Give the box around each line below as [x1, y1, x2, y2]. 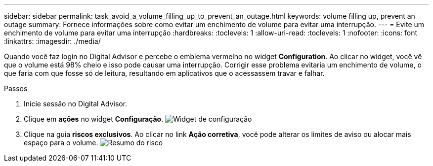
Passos [4, 84, 28, 93]
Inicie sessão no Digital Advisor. [24, 100, 128, 108]
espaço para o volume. [24, 138, 98, 147]
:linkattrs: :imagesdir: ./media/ [4, 37, 101, 45]
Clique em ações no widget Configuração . [24, 115, 164, 123]
